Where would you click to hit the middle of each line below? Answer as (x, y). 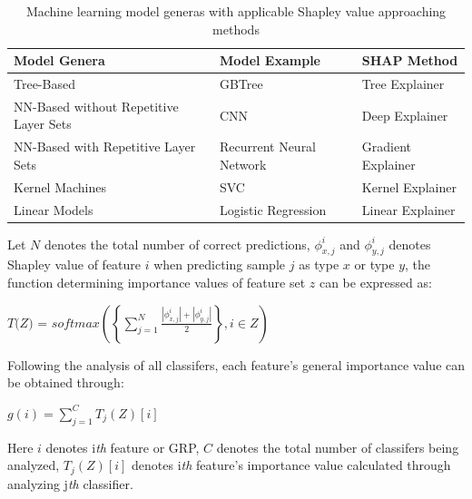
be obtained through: (66, 382)
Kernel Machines (60, 186)
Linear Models (54, 209)
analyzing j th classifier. (70, 483)
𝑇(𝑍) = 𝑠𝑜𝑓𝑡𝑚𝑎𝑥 (54, 323)
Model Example (270, 60)
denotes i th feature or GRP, (123, 447)
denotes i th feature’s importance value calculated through (291, 465)
